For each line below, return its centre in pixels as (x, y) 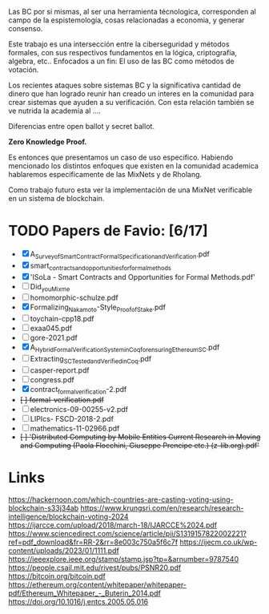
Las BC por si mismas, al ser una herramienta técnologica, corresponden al (132, 12)
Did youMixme (50, 287)
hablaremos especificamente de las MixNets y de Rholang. (105, 174)
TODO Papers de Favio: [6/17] (108, 231)
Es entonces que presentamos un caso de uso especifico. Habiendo (121, 157)
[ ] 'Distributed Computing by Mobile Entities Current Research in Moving (140, 437)
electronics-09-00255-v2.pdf (79, 409)
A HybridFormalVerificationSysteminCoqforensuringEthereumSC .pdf (125, 348)
